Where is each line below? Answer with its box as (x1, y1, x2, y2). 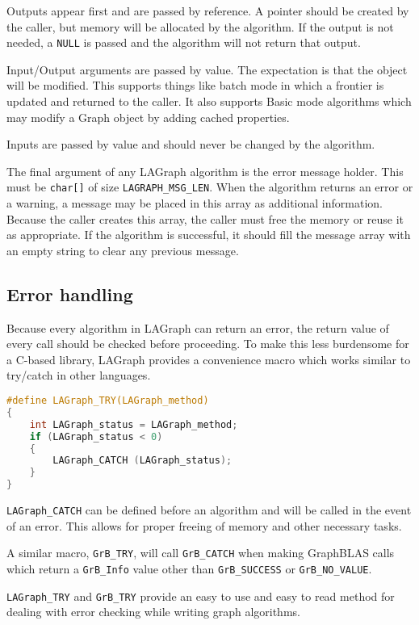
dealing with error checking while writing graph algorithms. (6, 603, 300, 620)
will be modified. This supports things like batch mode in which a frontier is (6, 77, 384, 94)
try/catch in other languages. (6, 367, 151, 384)
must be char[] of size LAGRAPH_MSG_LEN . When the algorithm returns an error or (6, 178, 413, 195)
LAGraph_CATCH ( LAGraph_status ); (52, 455, 233, 467)
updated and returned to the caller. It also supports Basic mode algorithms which (6, 93, 412, 110)
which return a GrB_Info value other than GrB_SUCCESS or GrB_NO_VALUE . (6, 560, 372, 577)
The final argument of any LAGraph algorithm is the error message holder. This (6, 162, 404, 179)
